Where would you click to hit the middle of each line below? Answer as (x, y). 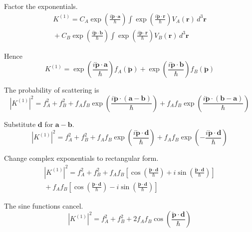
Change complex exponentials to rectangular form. (81, 158)
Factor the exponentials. (41, 6)
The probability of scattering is (52, 90)
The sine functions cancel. (44, 205)
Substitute (20, 124)
